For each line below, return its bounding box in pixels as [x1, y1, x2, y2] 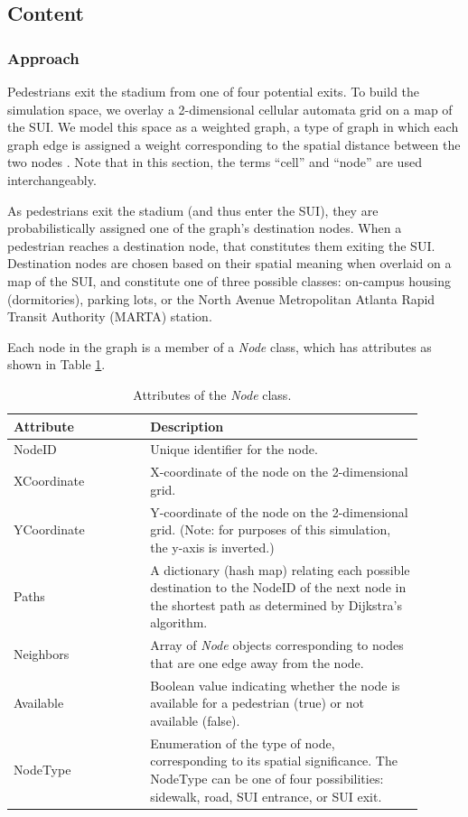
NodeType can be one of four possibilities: [150, 768, 384, 787]
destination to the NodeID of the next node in [150, 578, 407, 597]
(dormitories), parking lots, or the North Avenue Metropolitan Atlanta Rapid [7, 289, 435, 308]
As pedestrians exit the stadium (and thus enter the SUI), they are [7, 200, 379, 219]
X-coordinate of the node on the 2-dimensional [150, 462, 408, 481]
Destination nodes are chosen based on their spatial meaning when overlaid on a [7, 254, 452, 273]
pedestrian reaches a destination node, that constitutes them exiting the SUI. [7, 236, 435, 255]
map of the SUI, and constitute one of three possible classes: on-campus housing [7, 271, 452, 290]
